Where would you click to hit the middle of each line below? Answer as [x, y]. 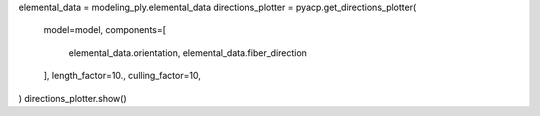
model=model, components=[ [105, 30]
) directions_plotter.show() [72, 98]
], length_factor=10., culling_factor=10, [122, 76]
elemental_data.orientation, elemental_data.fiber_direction [187, 52]
